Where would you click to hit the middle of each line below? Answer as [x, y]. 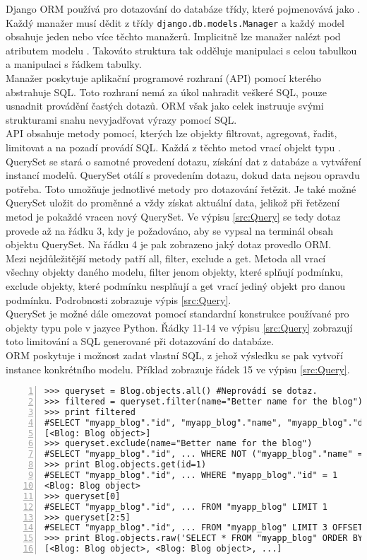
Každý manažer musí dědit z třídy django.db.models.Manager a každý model [175, 22]
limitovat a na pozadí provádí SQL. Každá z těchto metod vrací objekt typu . [173, 147]
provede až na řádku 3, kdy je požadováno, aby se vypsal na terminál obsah [169, 230]
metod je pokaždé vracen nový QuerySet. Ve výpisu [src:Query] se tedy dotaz [173, 216]
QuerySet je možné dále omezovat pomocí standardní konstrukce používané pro [178, 314]
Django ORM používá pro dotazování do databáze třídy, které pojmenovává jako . [183, 8]
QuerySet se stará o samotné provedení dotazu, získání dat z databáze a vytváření [183, 161]
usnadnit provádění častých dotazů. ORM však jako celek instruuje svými [165, 106]
